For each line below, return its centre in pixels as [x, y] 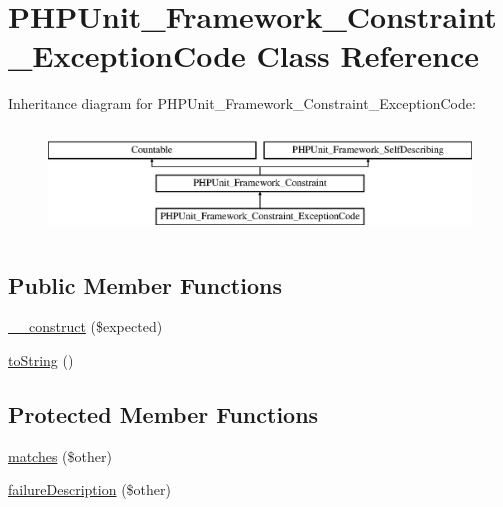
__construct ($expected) [85, 326]
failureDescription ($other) [89, 489]
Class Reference [368, 55]
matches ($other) [60, 455]
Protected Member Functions [163, 414]
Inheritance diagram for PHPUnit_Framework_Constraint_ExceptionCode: [242, 103]
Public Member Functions [145, 284]
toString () [41, 360]
